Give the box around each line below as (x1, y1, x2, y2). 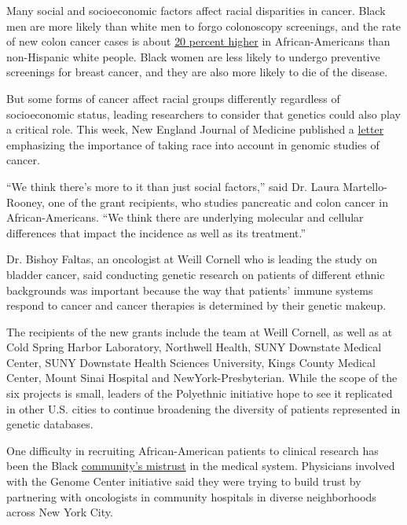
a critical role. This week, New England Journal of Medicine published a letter (6, 121, 384, 138)
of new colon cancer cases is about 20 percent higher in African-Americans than (6, 33, 390, 50)
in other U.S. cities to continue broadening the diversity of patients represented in (6, 400, 401, 417)
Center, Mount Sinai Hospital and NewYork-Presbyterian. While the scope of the (6, 369, 398, 386)
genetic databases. (6, 416, 93, 432)
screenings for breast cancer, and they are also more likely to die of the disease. (6, 64, 388, 80)
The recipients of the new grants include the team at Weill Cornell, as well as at (6, 323, 393, 340)
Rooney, (6, 193, 45, 210)
